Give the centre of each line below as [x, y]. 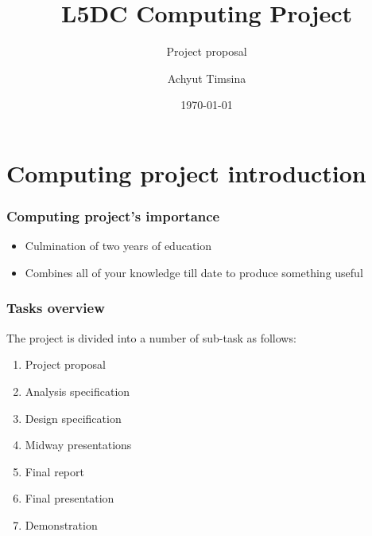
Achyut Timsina [207, 78]
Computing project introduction [186, 172]
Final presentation [70, 498]
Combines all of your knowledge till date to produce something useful [194, 272]
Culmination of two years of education [118, 246]
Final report [54, 471]
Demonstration [61, 524]
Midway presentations [78, 445]
